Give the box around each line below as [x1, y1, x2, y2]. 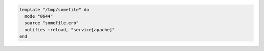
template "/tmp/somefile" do [19, 7, 89, 12]
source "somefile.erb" [24, 20, 79, 26]
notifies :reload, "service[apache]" [24, 27, 115, 32]
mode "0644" [24, 13, 53, 19]
